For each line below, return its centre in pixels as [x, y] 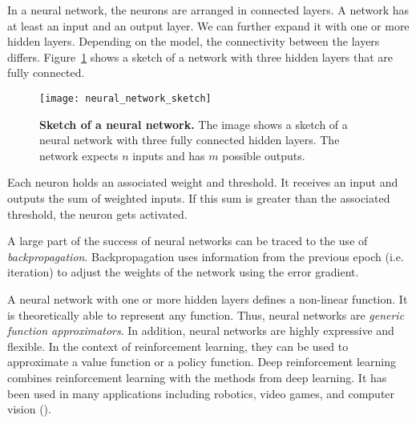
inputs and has [169, 155]
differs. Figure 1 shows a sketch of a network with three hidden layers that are [200, 56]
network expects [79, 155]
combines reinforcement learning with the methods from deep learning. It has [197, 377]
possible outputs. [264, 155]
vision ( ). [29, 409]
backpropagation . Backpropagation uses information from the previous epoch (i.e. [206, 256]
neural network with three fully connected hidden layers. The [190, 140]
